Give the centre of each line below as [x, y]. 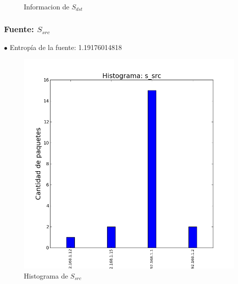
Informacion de [47, 6]
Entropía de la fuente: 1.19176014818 [66, 47]
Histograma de [46, 276]
